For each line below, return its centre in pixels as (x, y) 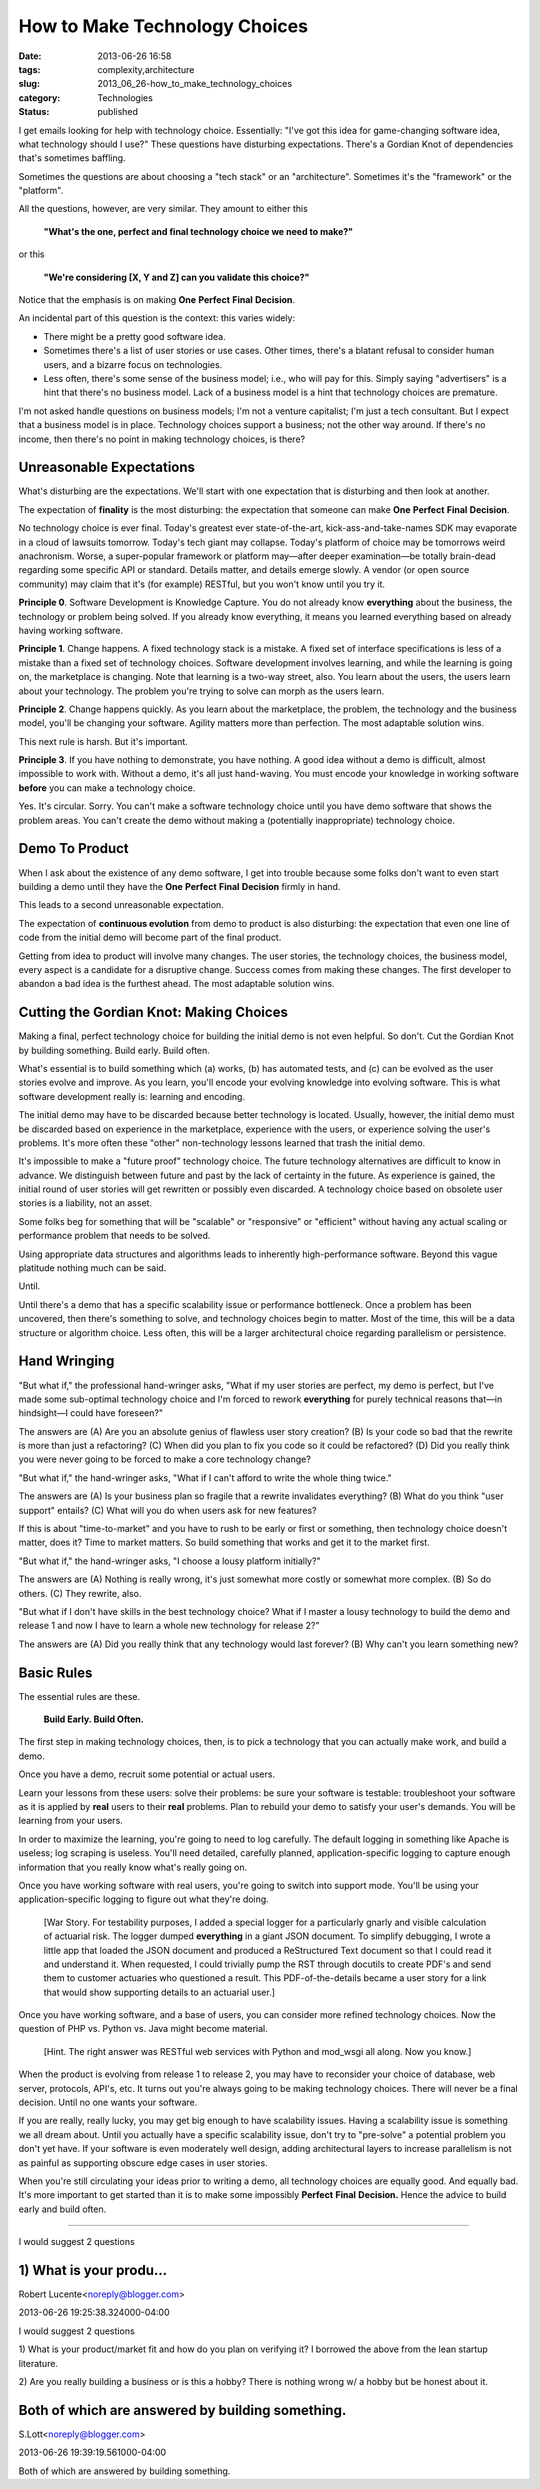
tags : (29, 69)
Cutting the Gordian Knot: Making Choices (153, 1012)
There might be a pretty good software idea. (134, 336)
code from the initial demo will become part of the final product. (150, 937)
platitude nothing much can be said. (92, 1268)
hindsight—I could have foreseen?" (91, 1413)
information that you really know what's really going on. (133, 1867)
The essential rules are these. (79, 1696)
